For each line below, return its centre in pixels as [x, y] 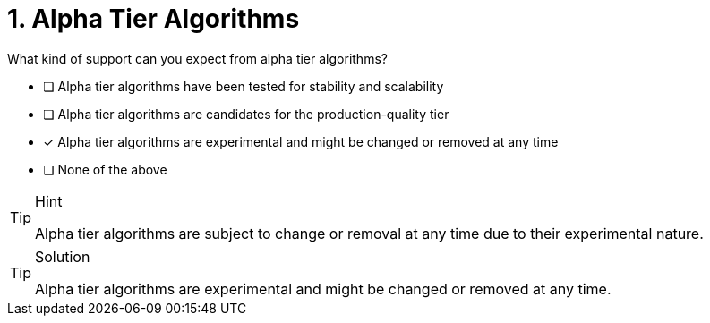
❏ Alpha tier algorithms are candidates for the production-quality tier [246, 114]
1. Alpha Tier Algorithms [154, 19]
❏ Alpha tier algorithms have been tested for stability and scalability [244, 86]
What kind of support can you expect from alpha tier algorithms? [197, 58]
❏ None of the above [105, 169]
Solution [63, 256]
